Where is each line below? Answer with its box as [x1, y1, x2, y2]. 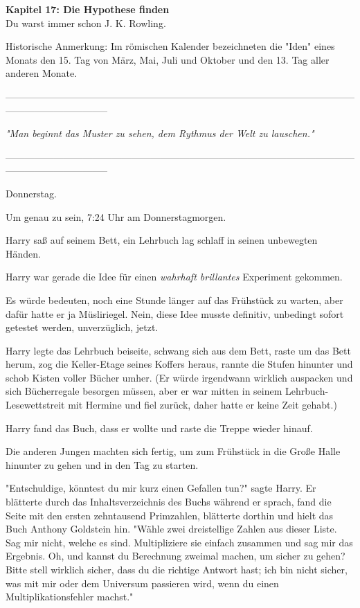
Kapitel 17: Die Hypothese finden [6, 2, 170, 16]
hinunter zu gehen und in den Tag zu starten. [6, 457, 199, 472]
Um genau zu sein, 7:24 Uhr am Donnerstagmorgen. [6, 209, 226, 224]
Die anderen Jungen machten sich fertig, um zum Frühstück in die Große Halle [6, 444, 341, 458]
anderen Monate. [6, 66, 78, 80]
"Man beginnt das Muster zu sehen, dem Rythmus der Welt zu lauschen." [6, 126, 314, 141]
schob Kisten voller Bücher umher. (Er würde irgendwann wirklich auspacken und [6, 370, 353, 384]
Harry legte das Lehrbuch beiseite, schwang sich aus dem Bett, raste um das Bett [6, 343, 351, 357]
